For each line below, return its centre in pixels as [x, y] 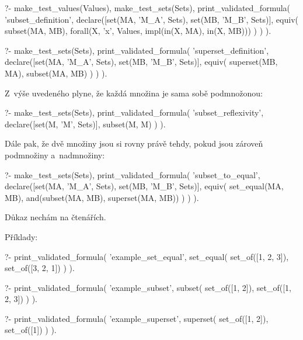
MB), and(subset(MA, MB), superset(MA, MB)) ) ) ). [102, 197]
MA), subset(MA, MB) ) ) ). [56, 73]
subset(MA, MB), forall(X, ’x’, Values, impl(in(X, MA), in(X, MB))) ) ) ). [138, 31]
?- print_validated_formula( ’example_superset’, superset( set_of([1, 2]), [137, 318]
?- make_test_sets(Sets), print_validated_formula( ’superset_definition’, [137, 50]
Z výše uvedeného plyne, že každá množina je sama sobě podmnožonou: [134, 93]
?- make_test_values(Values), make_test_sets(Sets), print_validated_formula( [148, 8]
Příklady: [21, 236]
